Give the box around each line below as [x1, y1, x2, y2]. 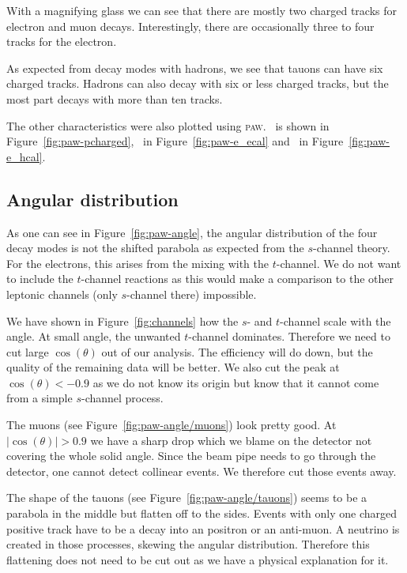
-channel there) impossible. [126, 285, 257, 302]
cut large [6, 343, 49, 360]
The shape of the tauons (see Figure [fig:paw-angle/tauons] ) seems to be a [6, 489, 367, 506]
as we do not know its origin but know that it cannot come [92, 374, 379, 390]
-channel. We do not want [276, 254, 401, 271]
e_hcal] [6, 148, 43, 164]
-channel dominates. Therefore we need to [188, 328, 390, 345]
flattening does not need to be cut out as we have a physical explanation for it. [6, 551, 389, 567]
